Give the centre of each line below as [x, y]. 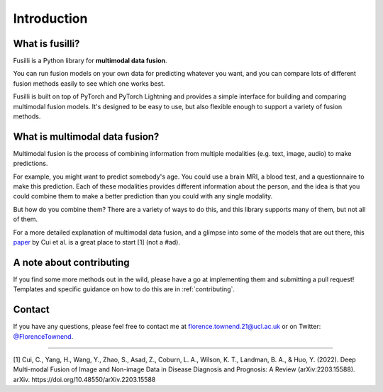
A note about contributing [71, 262]
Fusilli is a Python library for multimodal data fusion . [90, 61]
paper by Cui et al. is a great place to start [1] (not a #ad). [97, 242]
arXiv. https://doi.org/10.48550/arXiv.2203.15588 [84, 379]
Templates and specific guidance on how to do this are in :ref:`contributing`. [124, 289]
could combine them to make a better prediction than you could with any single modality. [143, 196]
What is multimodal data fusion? [86, 136]
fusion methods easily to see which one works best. [89, 83]
